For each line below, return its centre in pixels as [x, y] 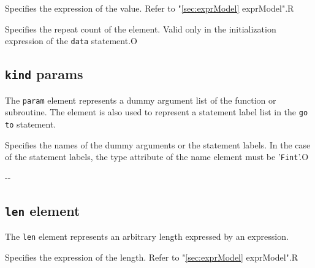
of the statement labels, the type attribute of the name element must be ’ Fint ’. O [157, 157]
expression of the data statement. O [71, 41]
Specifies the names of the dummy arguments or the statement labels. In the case [158, 144]
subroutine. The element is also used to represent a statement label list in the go [157, 112]
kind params [44, 74]
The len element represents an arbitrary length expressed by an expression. [147, 236]
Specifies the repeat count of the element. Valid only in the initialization [141, 29]
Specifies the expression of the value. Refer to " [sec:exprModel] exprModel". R [150, 8]
